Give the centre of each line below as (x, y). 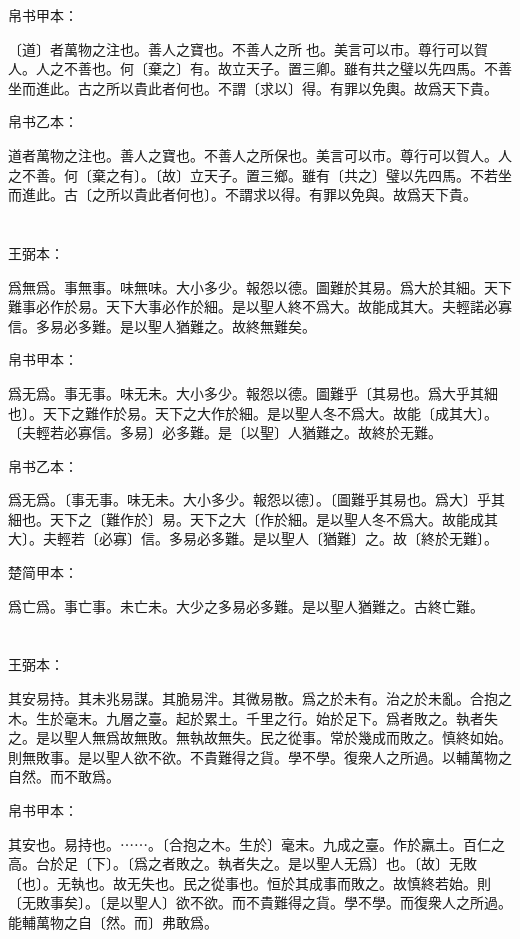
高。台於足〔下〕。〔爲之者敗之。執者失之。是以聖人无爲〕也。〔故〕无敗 (242, 863)
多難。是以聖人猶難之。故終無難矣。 (196, 325)
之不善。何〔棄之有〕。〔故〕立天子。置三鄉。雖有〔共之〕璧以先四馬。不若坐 (260, 174)
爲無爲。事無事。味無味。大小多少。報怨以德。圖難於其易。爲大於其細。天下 (260, 286)
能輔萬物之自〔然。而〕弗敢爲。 (113, 921)
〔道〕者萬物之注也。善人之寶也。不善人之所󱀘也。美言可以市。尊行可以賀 (248, 48)
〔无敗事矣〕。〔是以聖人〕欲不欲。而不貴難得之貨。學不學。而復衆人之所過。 (260, 902)
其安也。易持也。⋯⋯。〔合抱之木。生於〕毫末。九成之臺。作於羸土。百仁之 (256, 843)
